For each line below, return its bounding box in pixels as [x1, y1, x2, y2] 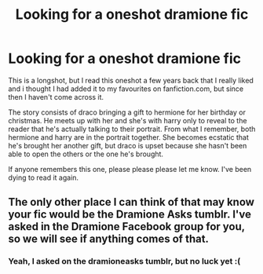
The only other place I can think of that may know [8, 195, 255, 209]
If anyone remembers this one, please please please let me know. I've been [8, 164, 252, 174]
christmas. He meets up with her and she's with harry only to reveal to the [8, 115, 247, 125]
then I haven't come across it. [8, 92, 104, 101]
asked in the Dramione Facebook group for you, [8, 220, 245, 233]
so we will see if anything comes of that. [8, 232, 210, 246]
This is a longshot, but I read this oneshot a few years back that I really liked [8, 75, 254, 85]
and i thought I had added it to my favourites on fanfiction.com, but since [8, 84, 244, 93]
